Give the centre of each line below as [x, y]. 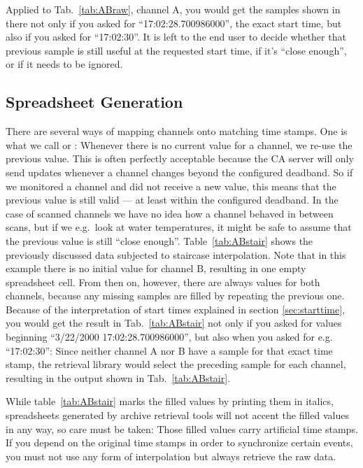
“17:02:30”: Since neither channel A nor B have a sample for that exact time [169, 350]
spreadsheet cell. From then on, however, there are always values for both [163, 282]
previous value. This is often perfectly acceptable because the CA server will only [180, 158]
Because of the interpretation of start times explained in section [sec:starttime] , [175, 309]
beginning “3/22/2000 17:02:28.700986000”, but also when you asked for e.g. [169, 337]
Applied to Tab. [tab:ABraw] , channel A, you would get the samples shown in [173, 9]
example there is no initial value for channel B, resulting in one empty [156, 268]
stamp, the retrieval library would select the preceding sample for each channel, [176, 364]
